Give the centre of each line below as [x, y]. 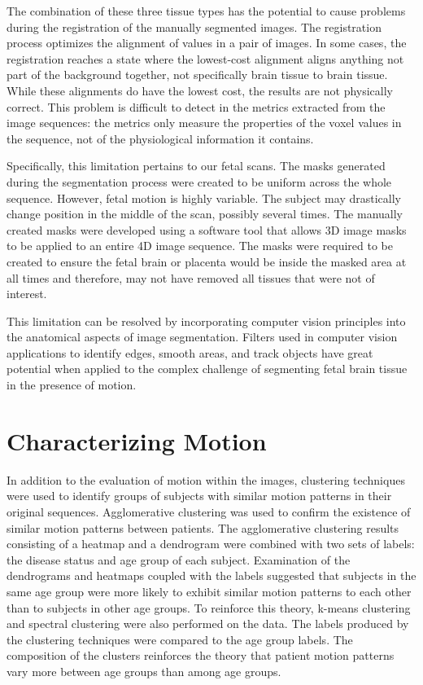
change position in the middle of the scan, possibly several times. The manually [205, 214]
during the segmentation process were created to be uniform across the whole [199, 181]
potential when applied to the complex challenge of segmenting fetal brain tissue [207, 369]
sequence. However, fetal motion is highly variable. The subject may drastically [204, 198]
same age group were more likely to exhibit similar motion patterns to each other [209, 591]
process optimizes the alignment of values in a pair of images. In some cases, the [207, 43]
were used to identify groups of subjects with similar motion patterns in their [199, 496]
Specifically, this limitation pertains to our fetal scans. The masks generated [196, 166]
